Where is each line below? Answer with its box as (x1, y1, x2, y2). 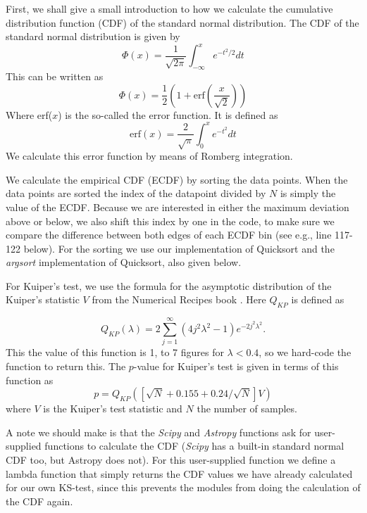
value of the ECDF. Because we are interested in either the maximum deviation (6, 199, 349, 214)
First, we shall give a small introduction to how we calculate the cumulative (6, 1, 333, 15)
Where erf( (6, 107, 53, 122)
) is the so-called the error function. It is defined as (58, 107, 278, 122)
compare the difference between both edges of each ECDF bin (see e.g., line (6, 227, 332, 242)
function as (6, 372, 54, 387)
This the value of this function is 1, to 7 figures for (6, 345, 224, 360)
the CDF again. (6, 493, 73, 508)
